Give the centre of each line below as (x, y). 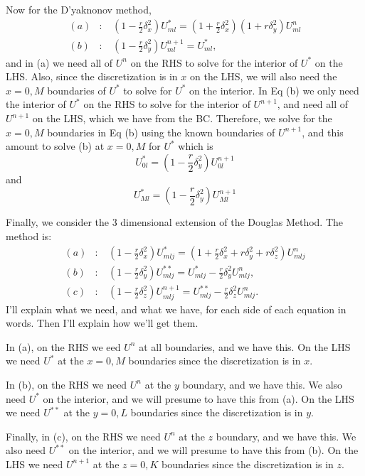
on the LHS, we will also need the (263, 76)
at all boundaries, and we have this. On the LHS (245, 346)
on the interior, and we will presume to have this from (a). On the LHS (199, 398)
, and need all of (312, 104)
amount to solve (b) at (55, 146)
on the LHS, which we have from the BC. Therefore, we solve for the (182, 118)
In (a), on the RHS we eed (63, 346)
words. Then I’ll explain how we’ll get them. (102, 323)
